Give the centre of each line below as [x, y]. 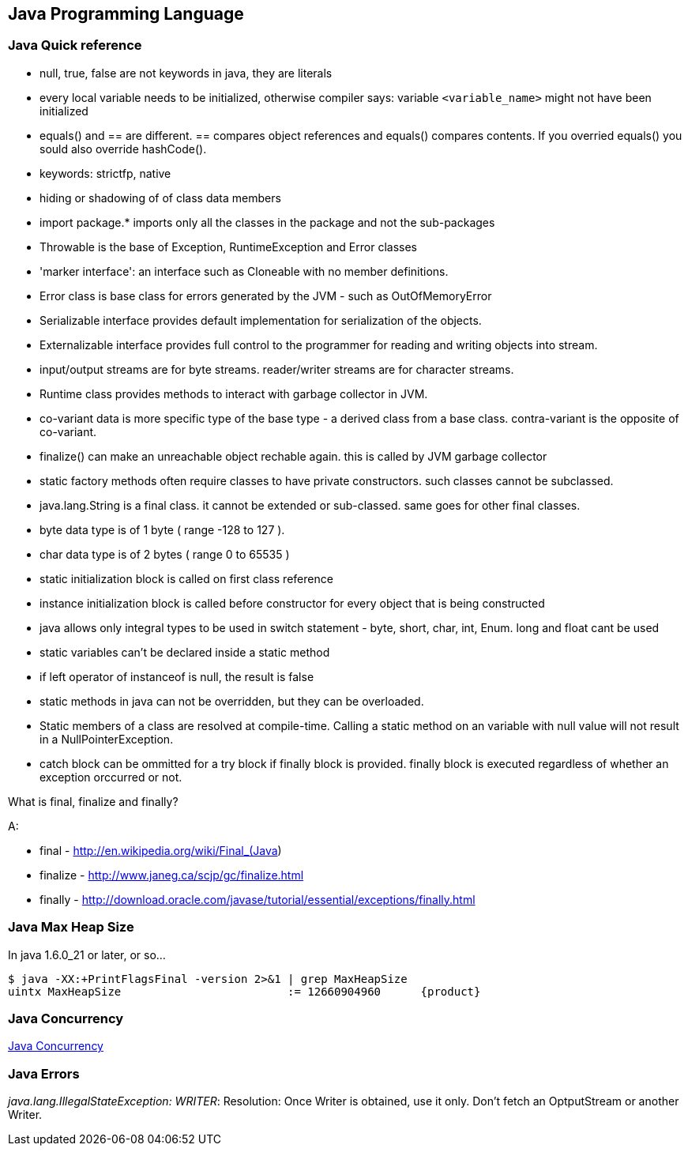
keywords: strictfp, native [105, 173]
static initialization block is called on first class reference [186, 578]
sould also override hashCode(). [123, 149]
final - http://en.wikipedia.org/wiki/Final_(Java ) [161, 850]
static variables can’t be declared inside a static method [185, 652]
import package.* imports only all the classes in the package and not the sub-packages [267, 222]
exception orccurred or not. [111, 777]
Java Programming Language [126, 14]
